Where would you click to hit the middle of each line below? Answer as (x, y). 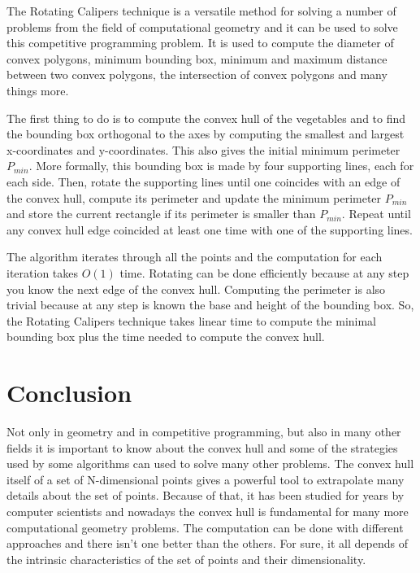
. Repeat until (376, 214)
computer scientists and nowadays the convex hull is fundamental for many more (208, 511)
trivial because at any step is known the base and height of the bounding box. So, (210, 305)
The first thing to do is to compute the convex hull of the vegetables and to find (206, 118)
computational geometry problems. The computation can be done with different (205, 527)
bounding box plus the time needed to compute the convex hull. (166, 337)
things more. (38, 90)
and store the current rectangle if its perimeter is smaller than (161, 214)
